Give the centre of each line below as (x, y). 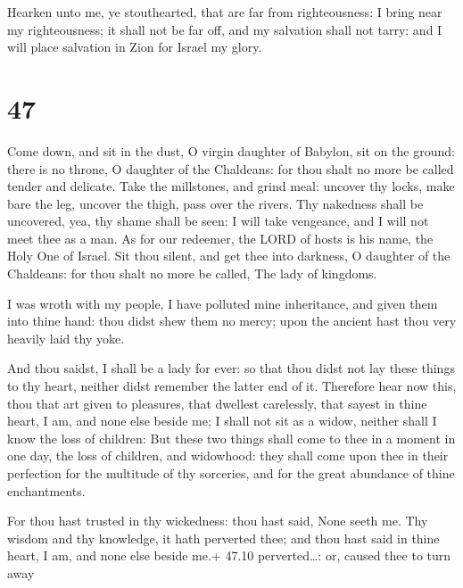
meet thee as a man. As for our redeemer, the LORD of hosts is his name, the (220, 238)
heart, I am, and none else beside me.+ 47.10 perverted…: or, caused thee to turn (229, 555)
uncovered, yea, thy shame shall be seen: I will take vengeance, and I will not (218, 221)
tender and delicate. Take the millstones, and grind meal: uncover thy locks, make (231, 186)
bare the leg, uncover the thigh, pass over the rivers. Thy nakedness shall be (215, 203)
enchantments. (46, 490)
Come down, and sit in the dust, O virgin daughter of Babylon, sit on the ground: (231, 150)
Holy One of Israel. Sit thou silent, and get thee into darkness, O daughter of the (229, 256)
